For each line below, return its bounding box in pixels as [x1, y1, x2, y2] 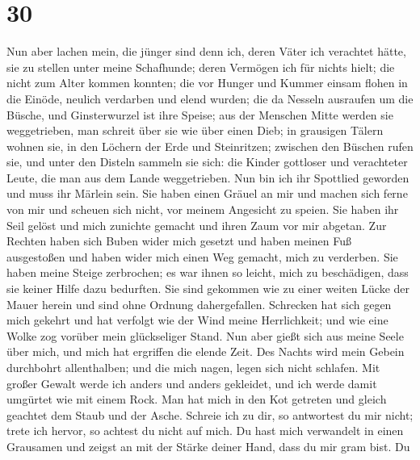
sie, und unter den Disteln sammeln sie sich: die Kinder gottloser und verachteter [6, 153, 408, 170]
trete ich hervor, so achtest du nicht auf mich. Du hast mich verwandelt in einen [6, 422, 404, 439]
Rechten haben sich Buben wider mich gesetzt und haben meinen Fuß [6, 232, 351, 249]
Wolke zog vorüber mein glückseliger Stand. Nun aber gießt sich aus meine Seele [6, 327, 404, 344]
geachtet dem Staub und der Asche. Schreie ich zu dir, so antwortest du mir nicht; [6, 406, 414, 423]
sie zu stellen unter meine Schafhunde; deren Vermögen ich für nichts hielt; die [6, 58, 395, 75]
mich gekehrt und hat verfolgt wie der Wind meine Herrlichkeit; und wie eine [6, 312, 388, 328]
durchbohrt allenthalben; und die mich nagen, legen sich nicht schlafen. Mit [6, 359, 380, 375]
